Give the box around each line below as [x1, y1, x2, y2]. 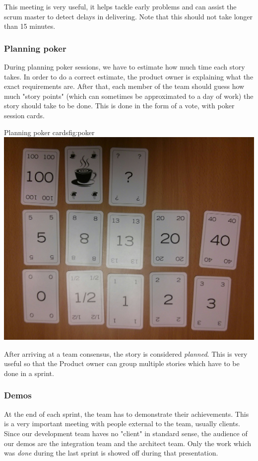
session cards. [4, 110, 45, 120]
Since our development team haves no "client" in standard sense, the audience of [4, 428, 248, 438]
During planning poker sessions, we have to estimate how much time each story [4, 62, 245, 72]
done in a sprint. [4, 368, 54, 378]
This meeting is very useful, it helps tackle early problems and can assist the [4, 1, 237, 11]
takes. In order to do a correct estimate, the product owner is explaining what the [4, 71, 254, 81]
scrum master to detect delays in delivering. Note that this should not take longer [4, 11, 253, 21]
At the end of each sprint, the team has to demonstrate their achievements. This [4, 408, 249, 419]
